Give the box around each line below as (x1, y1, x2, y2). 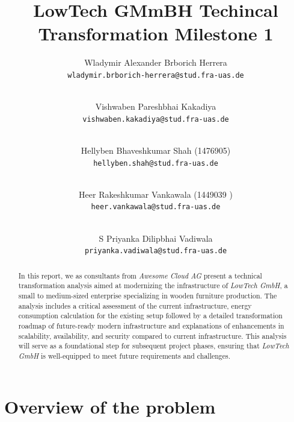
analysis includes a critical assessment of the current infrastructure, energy (18, 300, 252, 310)
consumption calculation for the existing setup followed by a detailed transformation (18, 310, 283, 321)
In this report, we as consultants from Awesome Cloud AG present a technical (18, 270, 262, 280)
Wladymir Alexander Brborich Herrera (84, 56, 227, 69)
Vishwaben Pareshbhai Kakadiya (95, 100, 216, 113)
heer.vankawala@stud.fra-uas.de (91, 203, 221, 212)
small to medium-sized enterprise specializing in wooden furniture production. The (18, 291, 277, 301)
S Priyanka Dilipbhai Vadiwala (99, 231, 213, 244)
